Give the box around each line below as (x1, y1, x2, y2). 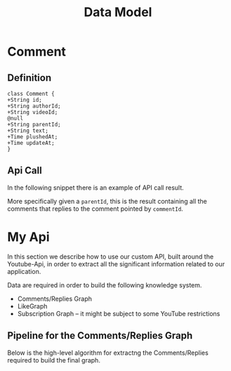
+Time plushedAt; (7, 134, 58, 141)
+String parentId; (7, 121, 61, 128)
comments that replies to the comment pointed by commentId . (7, 204, 184, 213)
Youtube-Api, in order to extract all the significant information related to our (7, 259, 225, 268)
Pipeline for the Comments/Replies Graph (7, 330, 193, 341)
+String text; (7, 127, 49, 134)
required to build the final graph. (7, 356, 100, 364)
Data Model (84, 4, 152, 20)
